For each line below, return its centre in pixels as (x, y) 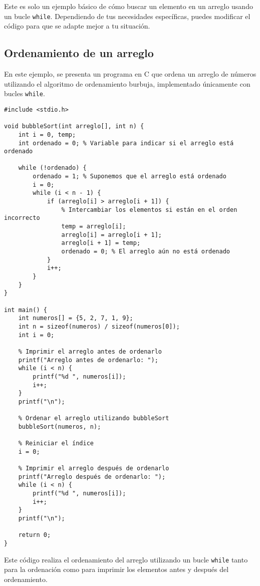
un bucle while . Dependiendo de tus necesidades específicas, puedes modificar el (127, 16)
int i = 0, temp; (47, 134)
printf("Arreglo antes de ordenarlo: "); (88, 360)
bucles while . (25, 93)
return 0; (35, 535)
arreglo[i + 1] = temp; (101, 243)
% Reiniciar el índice (56, 444)
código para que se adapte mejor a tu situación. (77, 26)
